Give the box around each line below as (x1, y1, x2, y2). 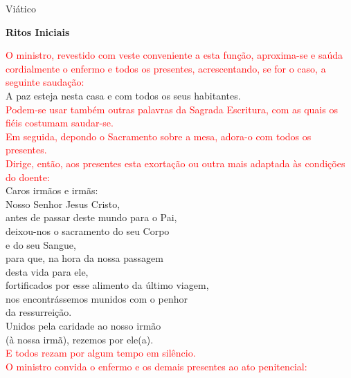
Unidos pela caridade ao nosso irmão (6, 319, 161, 333)
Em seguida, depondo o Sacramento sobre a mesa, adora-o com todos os (6, 129, 312, 143)
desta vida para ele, (6, 264, 89, 278)
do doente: (6, 169, 50, 184)
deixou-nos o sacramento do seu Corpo (6, 223, 170, 238)
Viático (6, 1, 36, 15)
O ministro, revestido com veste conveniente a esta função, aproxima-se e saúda (6, 48, 343, 62)
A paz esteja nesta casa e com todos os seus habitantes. (6, 88, 241, 102)
